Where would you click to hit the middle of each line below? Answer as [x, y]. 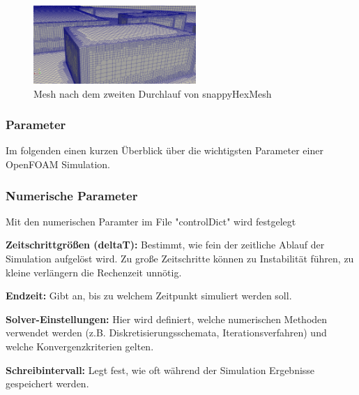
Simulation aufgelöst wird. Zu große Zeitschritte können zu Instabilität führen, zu [180, 259]
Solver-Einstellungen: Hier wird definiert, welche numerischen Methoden [167, 319]
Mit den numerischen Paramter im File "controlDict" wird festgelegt [151, 221]
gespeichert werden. [47, 383]
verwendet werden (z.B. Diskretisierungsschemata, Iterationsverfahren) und [166, 333]
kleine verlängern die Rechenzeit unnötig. [94, 272]
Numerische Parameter [72, 195]
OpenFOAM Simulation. [58, 164]
